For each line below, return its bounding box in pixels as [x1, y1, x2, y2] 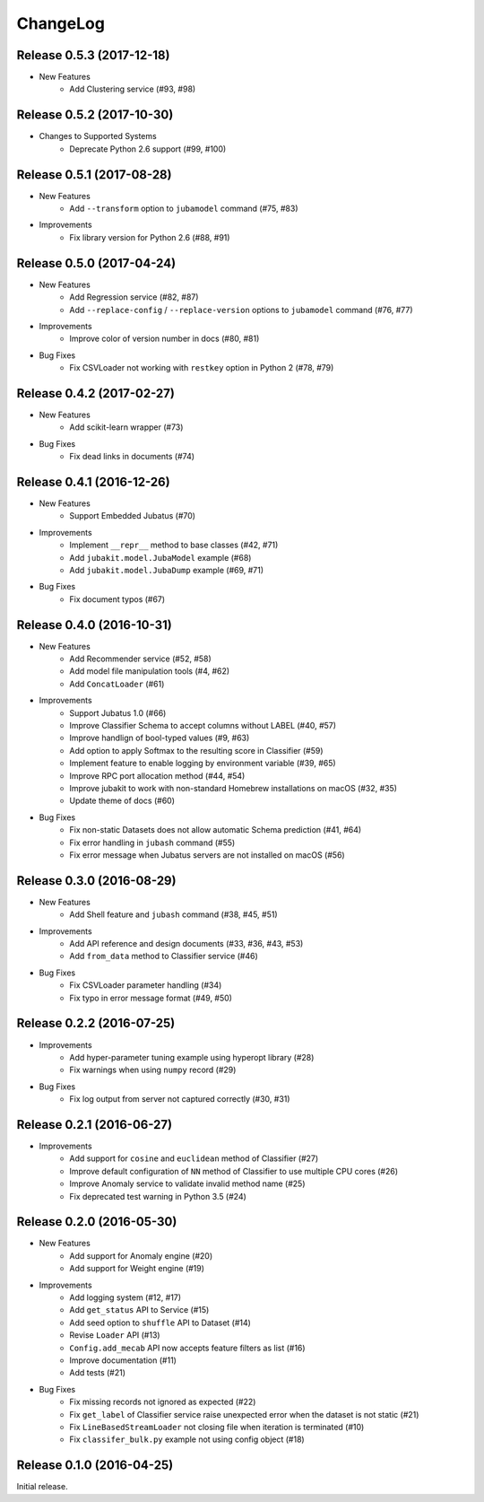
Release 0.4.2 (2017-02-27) [16, 386, 175, 401]
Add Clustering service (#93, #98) [69, 83, 196, 94]
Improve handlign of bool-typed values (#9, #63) [69, 732, 250, 744]
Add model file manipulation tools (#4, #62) [69, 666, 230, 677]
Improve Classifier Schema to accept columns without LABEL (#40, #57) [69, 720, 336, 731]
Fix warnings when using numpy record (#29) [69, 1064, 237, 1076]
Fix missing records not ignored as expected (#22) [69, 1396, 256, 1408]
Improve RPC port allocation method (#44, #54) [69, 770, 246, 781]
